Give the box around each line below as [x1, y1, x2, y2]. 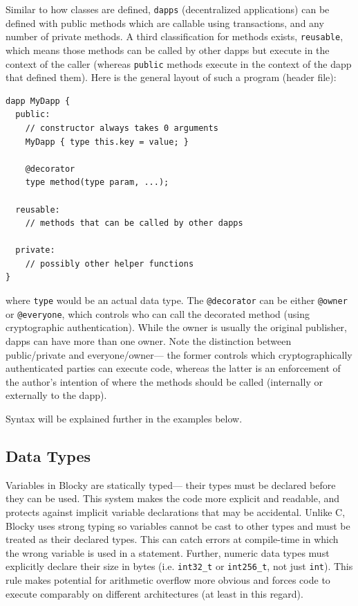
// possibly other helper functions [25, 258, 194, 269]
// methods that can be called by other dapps [25, 218, 243, 229]
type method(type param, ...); [25, 177, 169, 188]
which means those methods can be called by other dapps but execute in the [6, 42, 330, 57]
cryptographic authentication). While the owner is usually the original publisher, [6, 320, 348, 335]
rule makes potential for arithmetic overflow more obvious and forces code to [6, 572, 330, 587]
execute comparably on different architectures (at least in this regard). [6, 586, 303, 600]
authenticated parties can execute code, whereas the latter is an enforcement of [6, 361, 341, 375]
